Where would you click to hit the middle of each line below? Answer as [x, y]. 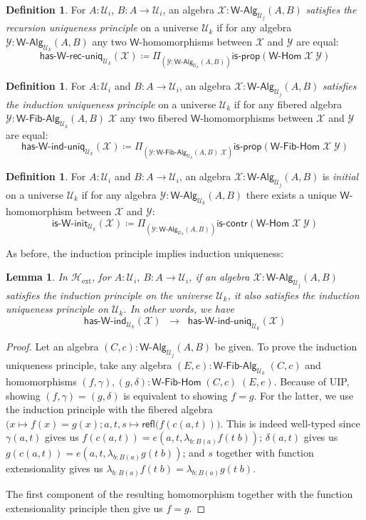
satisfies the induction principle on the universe [109, 295]
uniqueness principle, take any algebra [89, 364]
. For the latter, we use [304, 395]
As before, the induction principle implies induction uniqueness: [145, 253]
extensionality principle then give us [84, 508]
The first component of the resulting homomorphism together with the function [179, 494]
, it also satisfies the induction [293, 295]
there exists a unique [291, 194]
